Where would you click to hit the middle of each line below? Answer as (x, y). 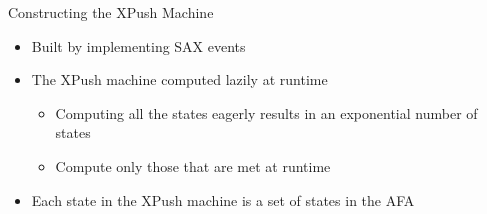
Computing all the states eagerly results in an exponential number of (266, 112)
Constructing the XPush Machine (111, 12)
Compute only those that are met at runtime (193, 165)
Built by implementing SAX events (138, 45)
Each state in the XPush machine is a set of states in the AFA (223, 199)
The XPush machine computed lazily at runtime (179, 79)
